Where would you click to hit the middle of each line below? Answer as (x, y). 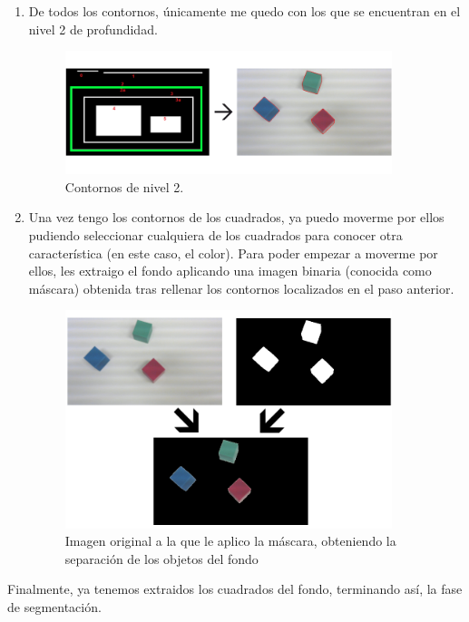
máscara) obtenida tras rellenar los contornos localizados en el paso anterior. (241, 288)
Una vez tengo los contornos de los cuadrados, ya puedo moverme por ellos (236, 217)
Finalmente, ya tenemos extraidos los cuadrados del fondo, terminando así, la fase (235, 589)
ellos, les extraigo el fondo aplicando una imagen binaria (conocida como (230, 271)
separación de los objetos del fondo (161, 558)
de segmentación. (54, 606)
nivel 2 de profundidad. (93, 29)
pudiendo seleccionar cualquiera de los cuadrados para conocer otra (215, 235)
